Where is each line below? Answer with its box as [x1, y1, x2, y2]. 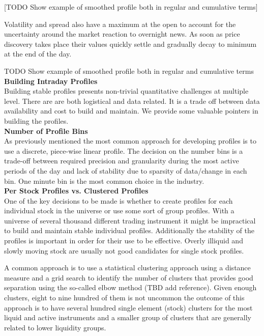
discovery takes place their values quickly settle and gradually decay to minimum [4, 38, 257, 49]
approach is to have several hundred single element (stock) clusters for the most [4, 302, 253, 313]
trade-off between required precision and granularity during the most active [4, 155, 239, 166]
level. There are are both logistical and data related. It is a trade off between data [4, 95, 260, 106]
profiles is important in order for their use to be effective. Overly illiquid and [4, 235, 243, 246]
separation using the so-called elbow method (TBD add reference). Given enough [4, 282, 257, 293]
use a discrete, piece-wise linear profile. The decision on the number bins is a [4, 145, 243, 156]
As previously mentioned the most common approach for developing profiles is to [4, 135, 256, 146]
